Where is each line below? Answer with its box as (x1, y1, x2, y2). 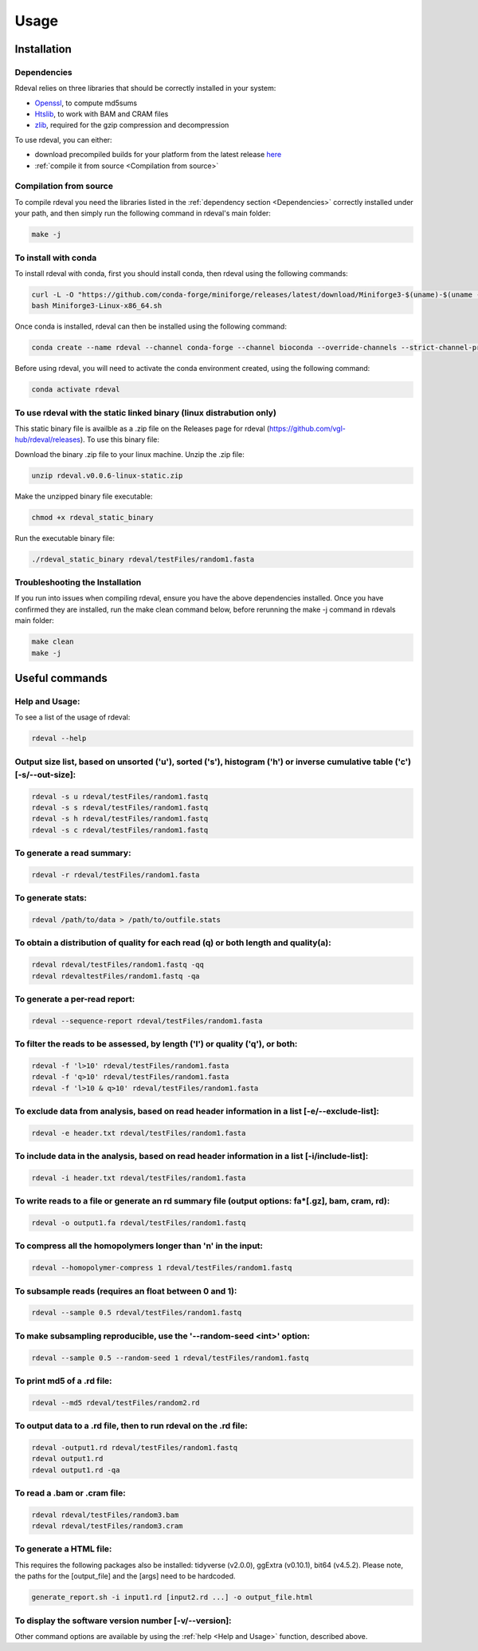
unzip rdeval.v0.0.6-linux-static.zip (31, 471, 183, 480)
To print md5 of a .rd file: (14, 1375, 112, 1386)
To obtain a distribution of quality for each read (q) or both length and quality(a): (14, 937, 331, 948)
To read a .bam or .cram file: (14, 1487, 127, 1499)
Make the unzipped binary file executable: (14, 491, 153, 501)
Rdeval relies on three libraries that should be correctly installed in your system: (14, 84, 276, 93)
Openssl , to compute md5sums (34, 98, 138, 108)
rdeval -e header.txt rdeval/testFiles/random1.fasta (31, 1129, 246, 1137)
